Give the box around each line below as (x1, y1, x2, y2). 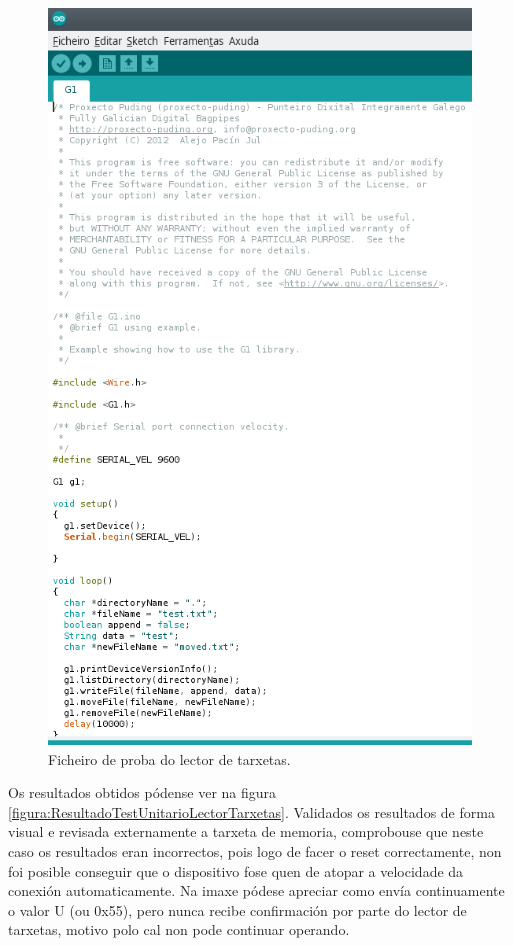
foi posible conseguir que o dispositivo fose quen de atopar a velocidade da (8, 860, 464, 881)
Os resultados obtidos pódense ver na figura (8, 782, 277, 803)
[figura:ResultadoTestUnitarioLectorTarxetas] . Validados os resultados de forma (8, 801, 495, 822)
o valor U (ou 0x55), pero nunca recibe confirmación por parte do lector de (8, 899, 467, 920)
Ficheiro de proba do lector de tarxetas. (48, 748, 291, 769)
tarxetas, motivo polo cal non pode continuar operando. (8, 919, 350, 940)
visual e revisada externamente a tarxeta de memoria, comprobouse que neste (8, 821, 484, 842)
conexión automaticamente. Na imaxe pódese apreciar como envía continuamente (8, 880, 505, 901)
